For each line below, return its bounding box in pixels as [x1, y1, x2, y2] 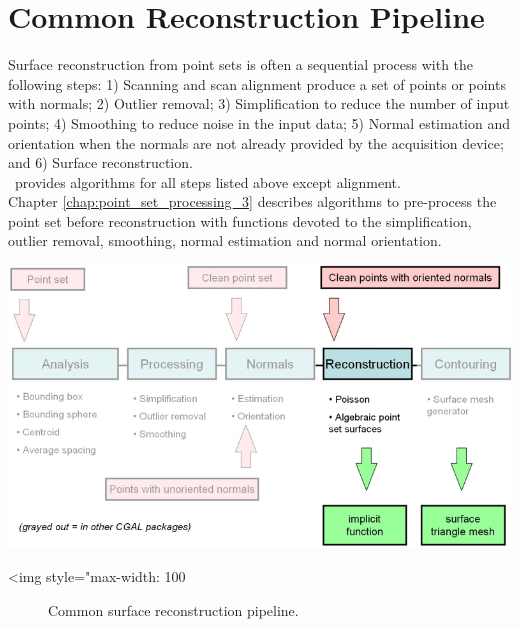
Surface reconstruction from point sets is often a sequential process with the [8, 54, 474, 75]
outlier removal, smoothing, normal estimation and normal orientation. [8, 230, 442, 251]
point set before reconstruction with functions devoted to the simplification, [8, 210, 472, 231]
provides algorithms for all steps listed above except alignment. [14, 171, 401, 192]
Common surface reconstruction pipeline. [48, 599, 299, 620]
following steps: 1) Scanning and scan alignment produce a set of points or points [8, 73, 506, 94]
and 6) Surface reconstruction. [8, 152, 193, 173]
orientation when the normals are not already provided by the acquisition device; [8, 132, 504, 153]
